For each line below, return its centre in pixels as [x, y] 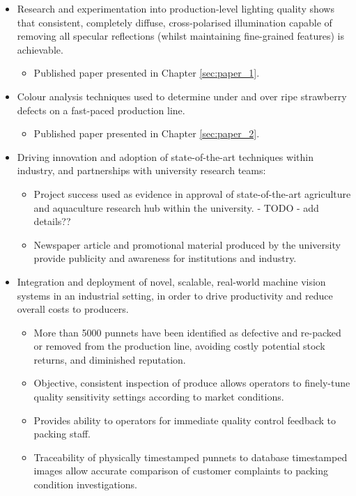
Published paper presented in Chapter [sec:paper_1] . [147, 73]
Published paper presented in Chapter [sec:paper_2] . [147, 133]
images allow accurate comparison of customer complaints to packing [181, 471]
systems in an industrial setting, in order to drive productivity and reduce [175, 295]
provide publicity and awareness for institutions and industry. [165, 258]
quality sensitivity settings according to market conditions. [159, 397]
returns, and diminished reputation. [110, 359]
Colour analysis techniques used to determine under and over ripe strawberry [182, 96]
